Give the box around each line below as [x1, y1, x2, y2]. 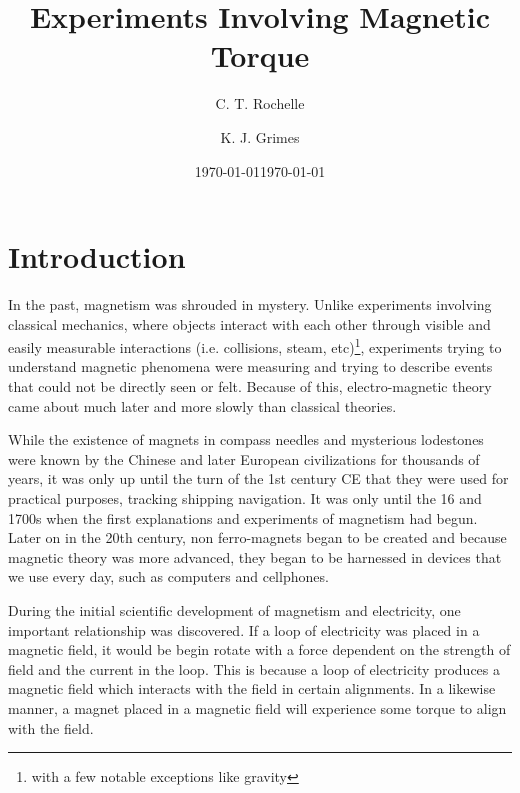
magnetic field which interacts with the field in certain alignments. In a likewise [8, 678, 496, 699]
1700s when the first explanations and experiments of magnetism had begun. [8, 507, 478, 528]
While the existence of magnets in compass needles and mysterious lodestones [8, 429, 484, 450]
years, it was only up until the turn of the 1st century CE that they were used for [8, 468, 509, 489]
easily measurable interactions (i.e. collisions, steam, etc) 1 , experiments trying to [8, 334, 502, 357]
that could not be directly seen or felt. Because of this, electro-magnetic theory [8, 376, 492, 397]
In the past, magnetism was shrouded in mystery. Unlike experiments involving [8, 294, 492, 315]
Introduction [8, 236, 186, 277]
